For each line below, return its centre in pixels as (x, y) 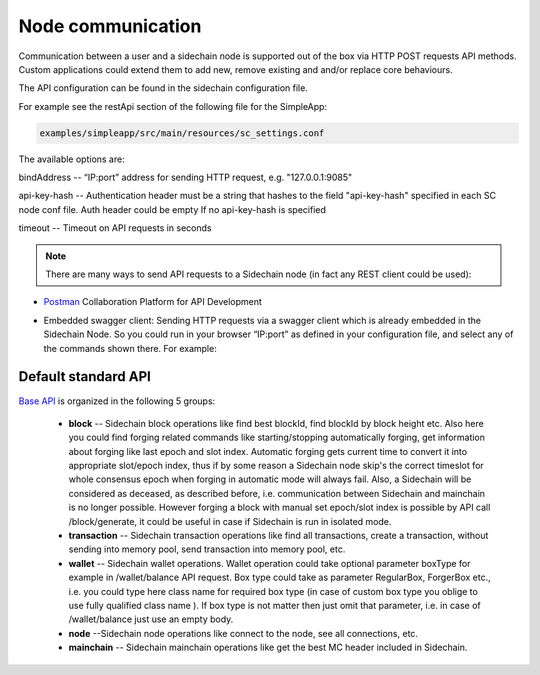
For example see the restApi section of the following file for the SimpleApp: (173, 106)
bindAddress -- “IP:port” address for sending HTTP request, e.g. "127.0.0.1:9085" (185, 177)
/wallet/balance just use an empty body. (151, 619)
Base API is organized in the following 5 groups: (117, 401)
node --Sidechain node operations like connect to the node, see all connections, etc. (243, 633)
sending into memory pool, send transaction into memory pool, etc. (207, 549)
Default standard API (85, 376)
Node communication (110, 26)
